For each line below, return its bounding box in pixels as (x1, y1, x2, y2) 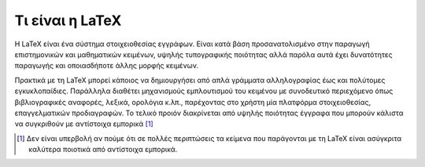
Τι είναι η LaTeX (14, 12, 122, 29)
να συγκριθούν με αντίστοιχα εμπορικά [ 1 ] (14, 119, 153, 129)
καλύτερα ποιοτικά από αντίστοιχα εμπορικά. (28, 145, 178, 154)
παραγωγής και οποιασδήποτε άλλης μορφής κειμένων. (14, 61, 199, 71)
